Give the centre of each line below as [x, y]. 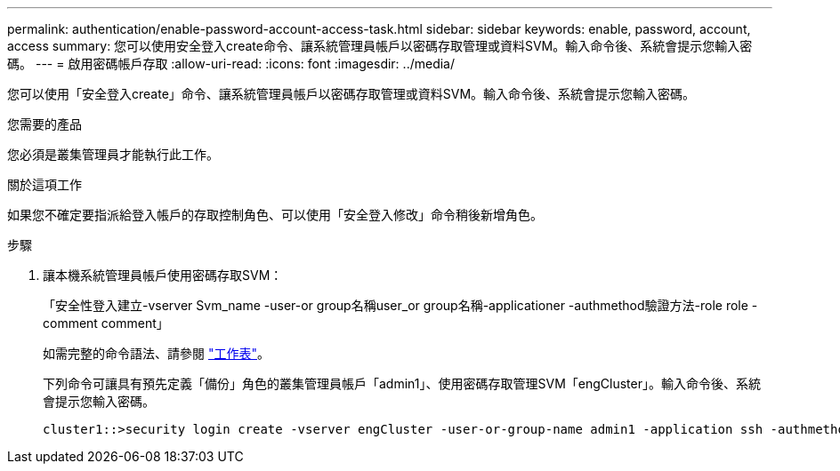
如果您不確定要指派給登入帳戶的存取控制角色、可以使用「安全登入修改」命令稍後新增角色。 [275, 215]
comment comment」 [106, 323]
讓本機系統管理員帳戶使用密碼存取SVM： [163, 275]
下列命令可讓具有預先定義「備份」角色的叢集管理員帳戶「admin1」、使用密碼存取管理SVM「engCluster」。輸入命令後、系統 [402, 383]
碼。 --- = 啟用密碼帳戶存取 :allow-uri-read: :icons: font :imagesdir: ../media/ [231, 64]
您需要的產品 [44, 124]
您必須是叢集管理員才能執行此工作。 [113, 154]
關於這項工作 [44, 184]
